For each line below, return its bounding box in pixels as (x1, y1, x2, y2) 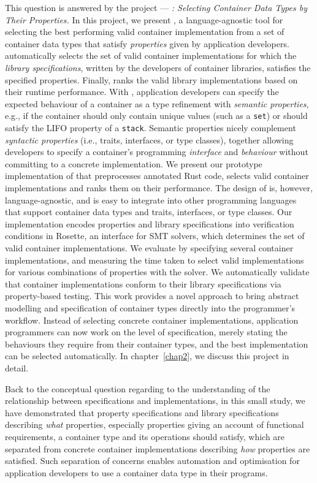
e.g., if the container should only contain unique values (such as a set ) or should (5, 109, 308, 122)
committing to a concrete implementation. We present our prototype (5, 157, 262, 170)
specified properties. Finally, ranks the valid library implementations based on (5, 73, 298, 86)
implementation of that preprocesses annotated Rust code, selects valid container (5, 169, 309, 182)
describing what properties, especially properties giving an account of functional (5, 418, 304, 431)
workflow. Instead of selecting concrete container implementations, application (5, 313, 299, 326)
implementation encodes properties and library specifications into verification (5, 217, 294, 230)
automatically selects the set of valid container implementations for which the (5, 49, 297, 62)
